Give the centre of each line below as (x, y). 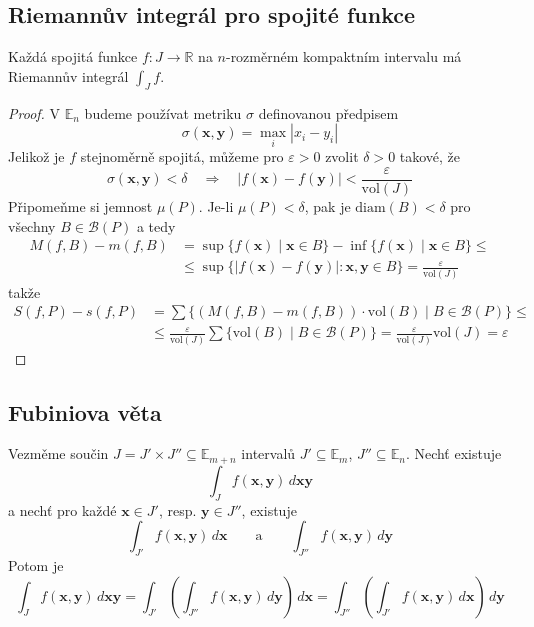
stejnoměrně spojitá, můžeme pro (182, 156)
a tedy (156, 225)
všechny (32, 225)
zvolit (342, 156)
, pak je (327, 206)
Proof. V (34, 112)
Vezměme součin (58, 453)
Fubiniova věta (85, 411)
